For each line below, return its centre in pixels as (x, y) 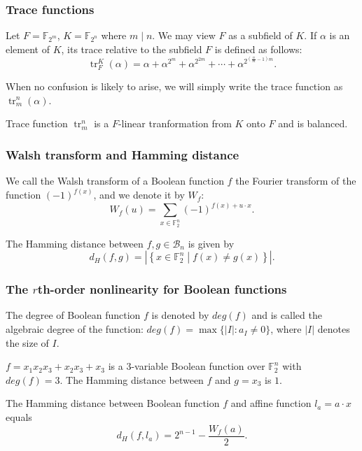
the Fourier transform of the (296, 181)
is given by (211, 243)
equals (19, 417)
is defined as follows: (258, 49)
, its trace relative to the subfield (132, 49)
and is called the (287, 315)
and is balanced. (313, 123)
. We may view (184, 35)
